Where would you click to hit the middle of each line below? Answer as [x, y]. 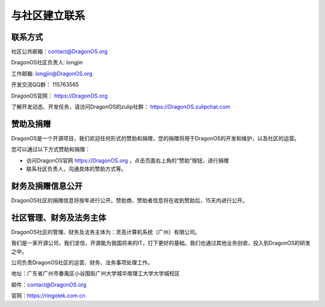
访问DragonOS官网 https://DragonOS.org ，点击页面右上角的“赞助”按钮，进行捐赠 [128, 160]
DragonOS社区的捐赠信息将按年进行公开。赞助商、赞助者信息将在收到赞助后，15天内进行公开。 [129, 200]
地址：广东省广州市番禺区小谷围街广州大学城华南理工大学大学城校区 [95, 273]
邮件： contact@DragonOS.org [49, 284]
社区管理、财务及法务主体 [59, 218]
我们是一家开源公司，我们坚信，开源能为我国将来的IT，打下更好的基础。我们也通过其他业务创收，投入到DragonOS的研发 [161, 243]
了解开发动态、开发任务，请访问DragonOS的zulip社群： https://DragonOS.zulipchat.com [121, 107]
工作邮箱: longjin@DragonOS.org [52, 73]
